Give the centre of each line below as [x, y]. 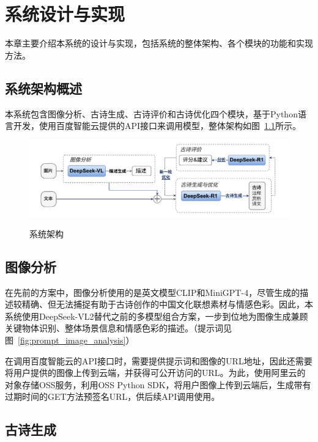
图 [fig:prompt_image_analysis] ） [70, 340]
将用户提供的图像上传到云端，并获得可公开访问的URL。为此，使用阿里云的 [155, 373]
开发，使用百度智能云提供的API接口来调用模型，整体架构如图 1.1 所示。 [157, 126]
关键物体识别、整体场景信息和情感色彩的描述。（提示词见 [118, 328]
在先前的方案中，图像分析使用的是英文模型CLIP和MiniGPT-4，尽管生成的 [153, 292]
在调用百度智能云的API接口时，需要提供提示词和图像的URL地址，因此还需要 [159, 360]
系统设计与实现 [65, 14]
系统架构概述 [43, 88]
